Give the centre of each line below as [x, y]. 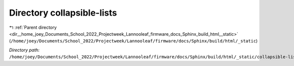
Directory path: [24, 50]
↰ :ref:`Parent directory [33, 27]
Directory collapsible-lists [63, 13]
